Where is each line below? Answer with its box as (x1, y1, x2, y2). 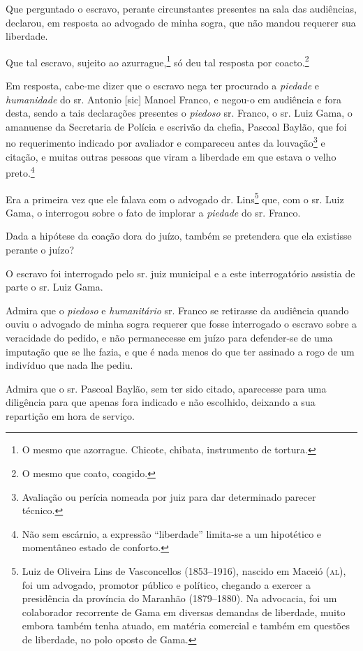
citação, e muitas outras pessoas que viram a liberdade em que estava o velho (6, 149, 336, 163)
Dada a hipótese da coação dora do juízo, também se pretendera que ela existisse (6, 228, 352, 243)
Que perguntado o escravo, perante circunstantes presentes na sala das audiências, (6, 1, 357, 15)
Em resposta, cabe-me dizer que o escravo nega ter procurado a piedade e (6, 78, 319, 93)
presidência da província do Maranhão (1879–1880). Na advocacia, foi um (22, 591, 337, 606)
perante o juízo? (6, 242, 75, 256)
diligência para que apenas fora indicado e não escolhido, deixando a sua (6, 395, 316, 409)
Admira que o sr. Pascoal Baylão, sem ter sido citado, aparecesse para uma (6, 381, 327, 395)
